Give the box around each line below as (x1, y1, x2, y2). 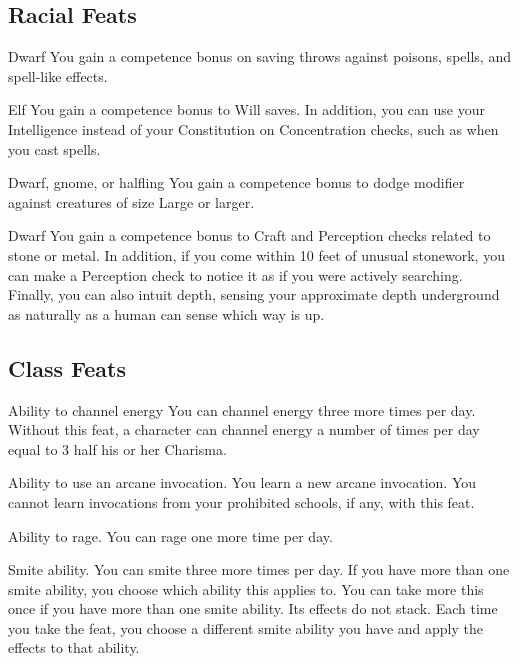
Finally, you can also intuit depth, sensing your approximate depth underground (8, 284, 500, 305)
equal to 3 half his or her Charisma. (8, 438, 227, 459)
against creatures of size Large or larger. (8, 191, 255, 212)
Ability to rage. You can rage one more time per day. (8, 525, 333, 546)
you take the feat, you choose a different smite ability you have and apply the (8, 617, 484, 638)
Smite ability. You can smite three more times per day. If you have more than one (8, 559, 510, 580)
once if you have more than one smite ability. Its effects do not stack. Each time (8, 598, 498, 619)
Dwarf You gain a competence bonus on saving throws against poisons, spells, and (8, 46, 511, 67)
